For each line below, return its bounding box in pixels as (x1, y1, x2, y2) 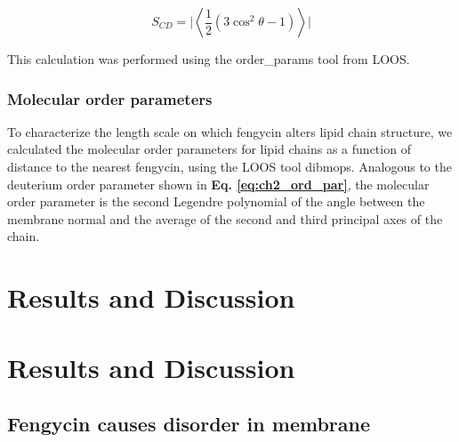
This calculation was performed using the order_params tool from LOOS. (7, 50, 410, 68)
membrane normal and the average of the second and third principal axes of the (7, 209, 443, 228)
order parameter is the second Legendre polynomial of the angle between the (7, 192, 425, 211)
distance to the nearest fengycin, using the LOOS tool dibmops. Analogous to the (7, 157, 452, 175)
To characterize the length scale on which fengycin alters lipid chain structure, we (7, 122, 453, 141)
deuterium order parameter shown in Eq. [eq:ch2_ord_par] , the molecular (7, 174, 430, 193)
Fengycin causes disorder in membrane (7, 410, 371, 438)
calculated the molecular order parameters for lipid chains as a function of (7, 140, 411, 158)
